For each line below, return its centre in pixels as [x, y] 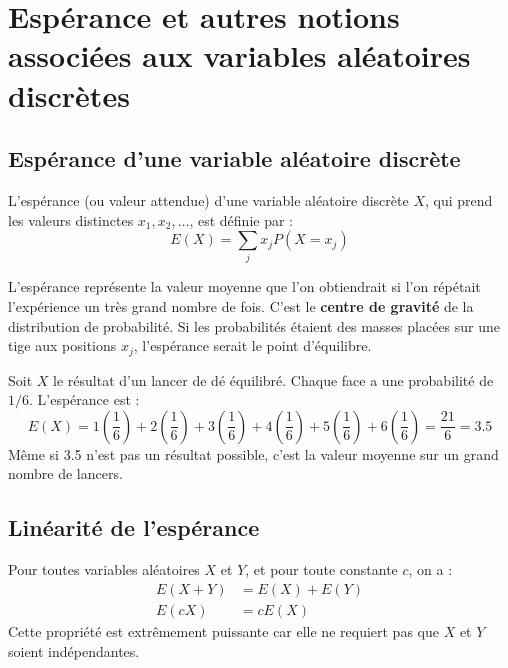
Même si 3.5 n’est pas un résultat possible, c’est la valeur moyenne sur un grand [253, 453]
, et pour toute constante [321, 569]
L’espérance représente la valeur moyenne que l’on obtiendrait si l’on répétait [244, 286]
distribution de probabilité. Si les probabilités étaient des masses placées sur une [254, 325]
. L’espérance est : [84, 399]
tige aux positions [62, 345]
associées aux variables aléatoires [239, 55]
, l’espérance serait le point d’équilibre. [252, 345]
